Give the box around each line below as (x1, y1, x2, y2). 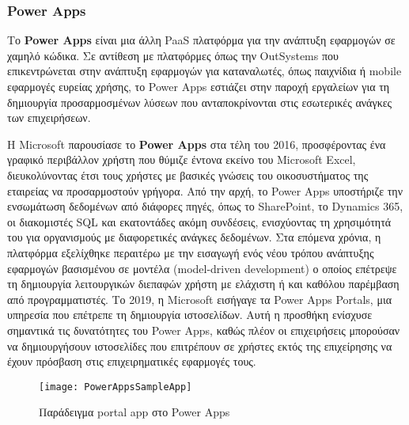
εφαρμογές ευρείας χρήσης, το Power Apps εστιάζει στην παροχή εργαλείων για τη (7, 78, 390, 94)
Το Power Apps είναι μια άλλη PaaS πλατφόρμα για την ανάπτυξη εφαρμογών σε (7, 32, 396, 48)
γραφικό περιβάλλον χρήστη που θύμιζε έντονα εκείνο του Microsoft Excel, (7, 151, 356, 168)
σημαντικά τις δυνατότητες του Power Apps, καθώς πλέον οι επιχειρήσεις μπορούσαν (7, 321, 400, 338)
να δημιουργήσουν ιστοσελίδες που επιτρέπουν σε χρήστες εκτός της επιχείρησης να (7, 337, 392, 354)
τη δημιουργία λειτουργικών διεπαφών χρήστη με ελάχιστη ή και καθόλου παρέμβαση (7, 275, 400, 292)
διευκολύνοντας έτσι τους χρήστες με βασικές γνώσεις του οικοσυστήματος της (7, 166, 369, 183)
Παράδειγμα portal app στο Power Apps (39, 404, 230, 420)
